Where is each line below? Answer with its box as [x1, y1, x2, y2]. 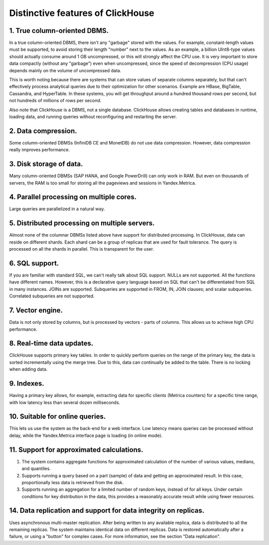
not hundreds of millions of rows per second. [9, 98, 102, 104]
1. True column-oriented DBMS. [9, 26, 109, 35]
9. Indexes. [9, 379, 44, 388]
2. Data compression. [9, 127, 77, 135]
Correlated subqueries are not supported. [9, 293, 95, 299]
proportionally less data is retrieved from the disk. [21, 479, 124, 485]
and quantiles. [21, 466, 51, 472]
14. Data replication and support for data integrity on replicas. [9, 506, 205, 515]
